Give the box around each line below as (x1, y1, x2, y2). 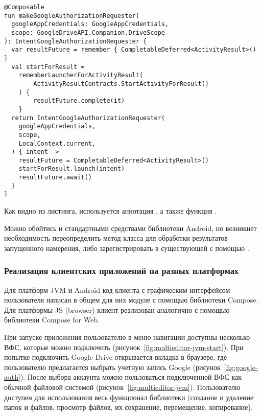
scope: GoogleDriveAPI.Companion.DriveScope (11, 29, 165, 36)
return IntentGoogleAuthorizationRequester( (11, 114, 165, 122)
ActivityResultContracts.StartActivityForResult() (33, 80, 209, 87)
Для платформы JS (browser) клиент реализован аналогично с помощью (4, 304, 230, 315)
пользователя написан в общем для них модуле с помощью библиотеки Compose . (4, 294, 258, 305)
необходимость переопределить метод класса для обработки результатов (4, 233, 228, 243)
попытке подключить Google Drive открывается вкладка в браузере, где (4, 352, 227, 362)
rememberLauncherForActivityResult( (18, 72, 144, 79)
